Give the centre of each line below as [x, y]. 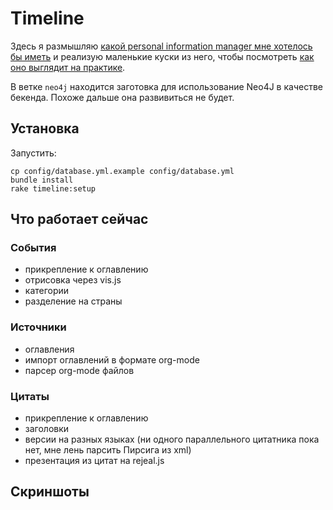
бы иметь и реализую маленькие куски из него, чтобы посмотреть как [162, 56]
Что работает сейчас [79, 219]
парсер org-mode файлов [79, 370]
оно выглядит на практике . [68, 67]
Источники [38, 327]
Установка [45, 128]
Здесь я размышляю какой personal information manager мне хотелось [161, 46]
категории [47, 291]
